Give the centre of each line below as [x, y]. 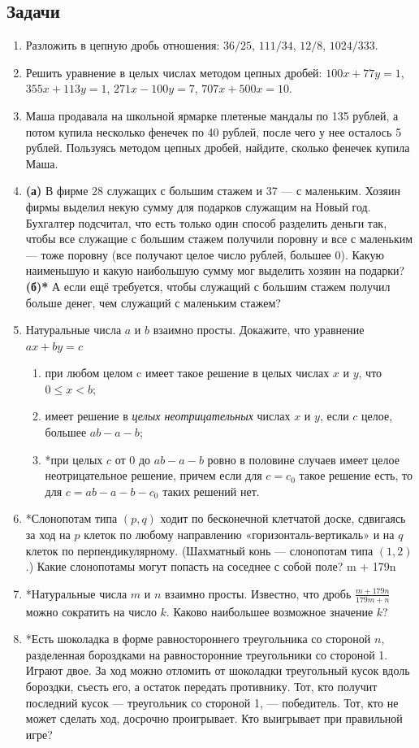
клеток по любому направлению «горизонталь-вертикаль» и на [239, 535]
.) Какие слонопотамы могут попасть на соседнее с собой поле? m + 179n [211, 566]
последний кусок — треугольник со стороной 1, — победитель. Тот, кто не [212, 702]
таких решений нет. [211, 491]
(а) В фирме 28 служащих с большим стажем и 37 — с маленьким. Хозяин [213, 191]
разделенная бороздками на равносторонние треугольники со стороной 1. [207, 654]
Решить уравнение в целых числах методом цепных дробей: [174, 72]
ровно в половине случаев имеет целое [303, 459]
